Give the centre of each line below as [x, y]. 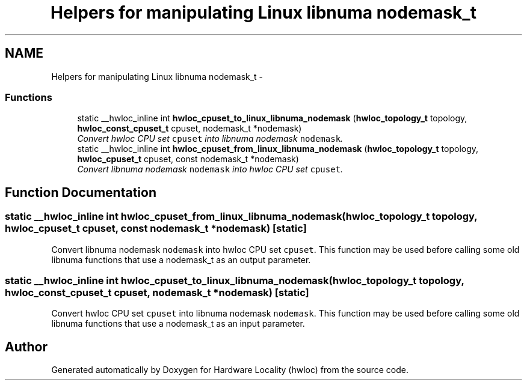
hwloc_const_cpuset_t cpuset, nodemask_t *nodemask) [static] [157, 292]
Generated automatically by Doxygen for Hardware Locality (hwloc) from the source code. [230, 370]
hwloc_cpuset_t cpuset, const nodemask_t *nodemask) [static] [156, 229]
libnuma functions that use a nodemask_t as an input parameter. [178, 324]
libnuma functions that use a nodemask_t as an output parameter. [181, 259]
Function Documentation [81, 192]
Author [26, 347]
